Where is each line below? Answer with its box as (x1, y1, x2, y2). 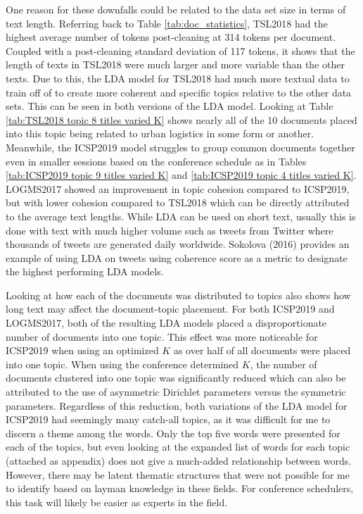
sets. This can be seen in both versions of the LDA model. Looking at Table (6, 99, 333, 113)
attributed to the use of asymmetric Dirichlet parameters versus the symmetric (6, 384, 346, 399)
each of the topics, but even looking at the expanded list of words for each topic (6, 439, 350, 454)
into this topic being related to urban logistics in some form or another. (6, 126, 314, 141)
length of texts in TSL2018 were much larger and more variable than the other (6, 57, 345, 72)
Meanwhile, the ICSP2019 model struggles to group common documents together (6, 139, 355, 154)
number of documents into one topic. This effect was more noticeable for (6, 329, 318, 344)
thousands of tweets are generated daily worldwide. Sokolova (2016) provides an (6, 237, 350, 251)
